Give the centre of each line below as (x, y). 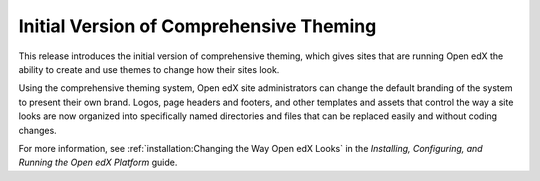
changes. (37, 130)
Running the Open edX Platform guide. (98, 162)
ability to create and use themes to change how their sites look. (149, 69)
